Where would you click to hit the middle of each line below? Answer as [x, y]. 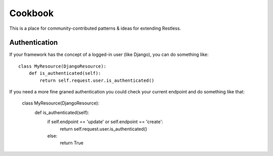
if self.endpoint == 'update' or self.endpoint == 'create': [105, 122]
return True [72, 143]
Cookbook [32, 13]
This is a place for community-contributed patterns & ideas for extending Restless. [95, 28]
